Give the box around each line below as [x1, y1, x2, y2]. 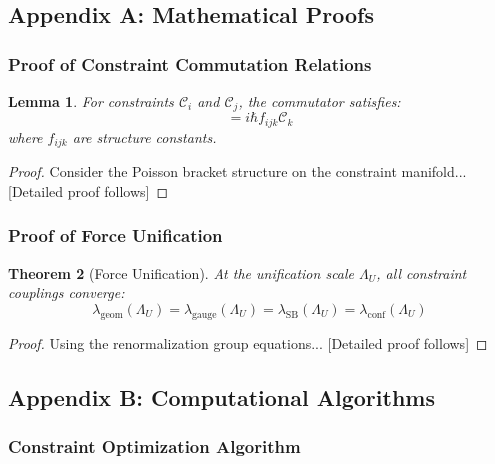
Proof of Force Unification [8, 223, 223, 248]
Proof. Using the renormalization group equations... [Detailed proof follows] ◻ [8, 332, 488, 353]
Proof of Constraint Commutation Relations [8, 51, 372, 76]
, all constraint [376, 262, 467, 283]
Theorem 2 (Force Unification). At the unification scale [8, 262, 355, 283]
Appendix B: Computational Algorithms [8, 381, 435, 412]
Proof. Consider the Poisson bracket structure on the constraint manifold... [8, 161, 467, 182]
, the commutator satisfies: [238, 91, 401, 111]
